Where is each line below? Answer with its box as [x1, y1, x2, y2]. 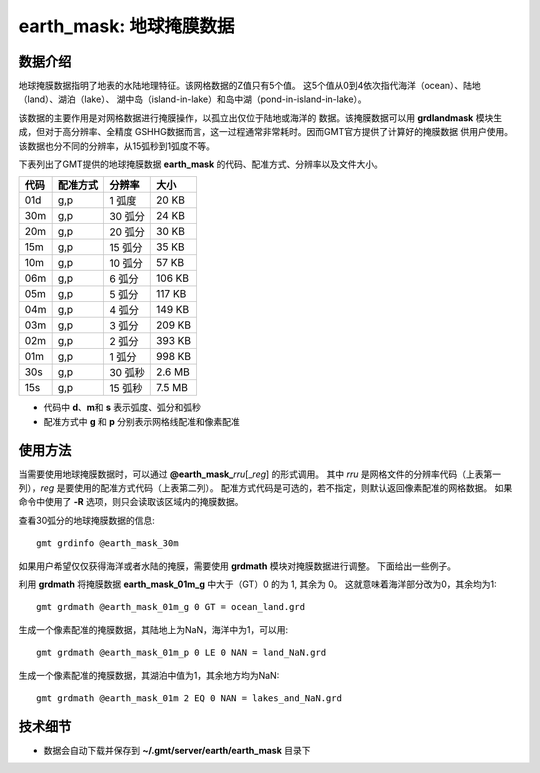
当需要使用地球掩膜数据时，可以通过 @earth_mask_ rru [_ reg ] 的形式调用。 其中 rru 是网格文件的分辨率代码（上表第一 [18, 468, 502, 480]
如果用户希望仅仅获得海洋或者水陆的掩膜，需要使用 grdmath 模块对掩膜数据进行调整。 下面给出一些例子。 [18, 560, 457, 572]
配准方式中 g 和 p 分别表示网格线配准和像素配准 [43, 415, 240, 427]
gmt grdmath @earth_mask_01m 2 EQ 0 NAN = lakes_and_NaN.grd [36, 693, 342, 704]
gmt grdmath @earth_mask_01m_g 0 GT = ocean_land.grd [36, 601, 305, 613]
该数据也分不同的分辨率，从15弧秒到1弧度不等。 [18, 140, 215, 152]
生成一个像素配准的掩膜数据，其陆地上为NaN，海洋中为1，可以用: [18, 623, 289, 635]
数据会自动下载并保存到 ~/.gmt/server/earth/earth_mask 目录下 [43, 744, 311, 756]
